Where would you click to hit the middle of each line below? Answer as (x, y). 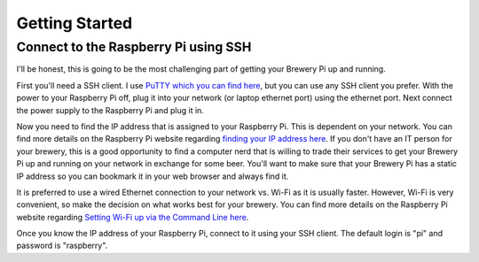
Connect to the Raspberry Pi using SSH (134, 47)
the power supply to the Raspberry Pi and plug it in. (110, 110)
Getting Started (75, 23)
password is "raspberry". (62, 246)
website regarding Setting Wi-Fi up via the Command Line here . (133, 217)
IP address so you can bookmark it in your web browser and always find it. (153, 176)
